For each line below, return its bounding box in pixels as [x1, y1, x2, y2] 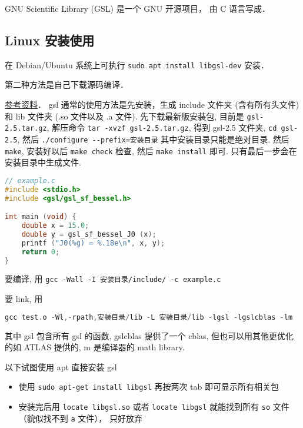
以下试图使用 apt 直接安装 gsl [5, 360, 117, 373]
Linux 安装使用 [5, 31, 95, 49]
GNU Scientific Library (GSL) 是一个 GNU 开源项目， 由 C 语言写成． [5, 2, 271, 14]
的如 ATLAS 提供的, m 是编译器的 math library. [5, 341, 185, 353]
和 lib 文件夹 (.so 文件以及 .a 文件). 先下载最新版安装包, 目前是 [5, 110, 244, 122]
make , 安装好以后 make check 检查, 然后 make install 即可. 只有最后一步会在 [5, 144, 297, 157]
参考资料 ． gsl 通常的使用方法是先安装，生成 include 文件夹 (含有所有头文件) [5, 98, 299, 111]
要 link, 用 [5, 293, 43, 305]
